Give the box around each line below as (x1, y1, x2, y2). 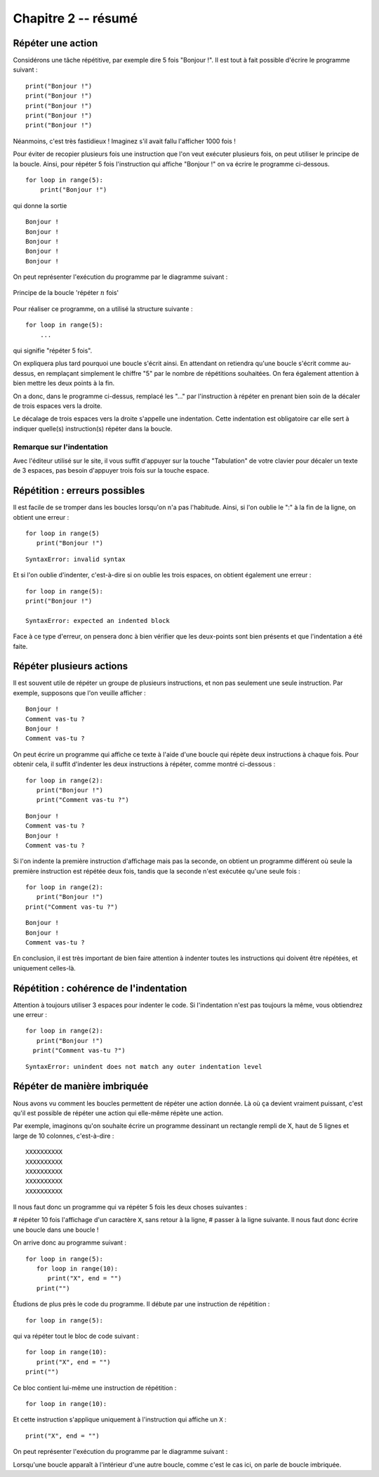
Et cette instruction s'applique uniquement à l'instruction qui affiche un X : (13, 1415, 227, 1424)
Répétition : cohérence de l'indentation (13, 982, 187, 994)
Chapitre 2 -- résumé (13, 11, 138, 26)
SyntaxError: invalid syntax (25, 555, 126, 563)
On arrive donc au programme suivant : (13, 1238, 126, 1247)
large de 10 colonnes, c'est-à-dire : (13, 1131, 114, 1140)
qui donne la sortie (13, 201, 67, 210)
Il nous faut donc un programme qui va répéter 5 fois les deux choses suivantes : (13, 1203, 247, 1212)
